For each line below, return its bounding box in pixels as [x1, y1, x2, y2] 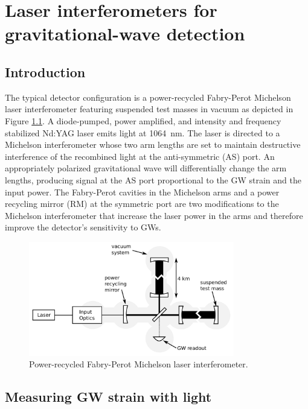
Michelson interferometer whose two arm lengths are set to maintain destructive [5, 138, 301, 151]
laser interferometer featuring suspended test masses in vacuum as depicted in [5, 103, 294, 115]
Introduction [5, 62, 86, 81]
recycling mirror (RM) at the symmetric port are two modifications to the [5, 197, 279, 210]
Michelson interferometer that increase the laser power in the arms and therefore [5, 209, 303, 221]
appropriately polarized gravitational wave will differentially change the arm [5, 162, 287, 174]
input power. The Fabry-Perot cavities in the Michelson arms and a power [5, 185, 280, 198]
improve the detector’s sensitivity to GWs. [5, 221, 161, 233]
